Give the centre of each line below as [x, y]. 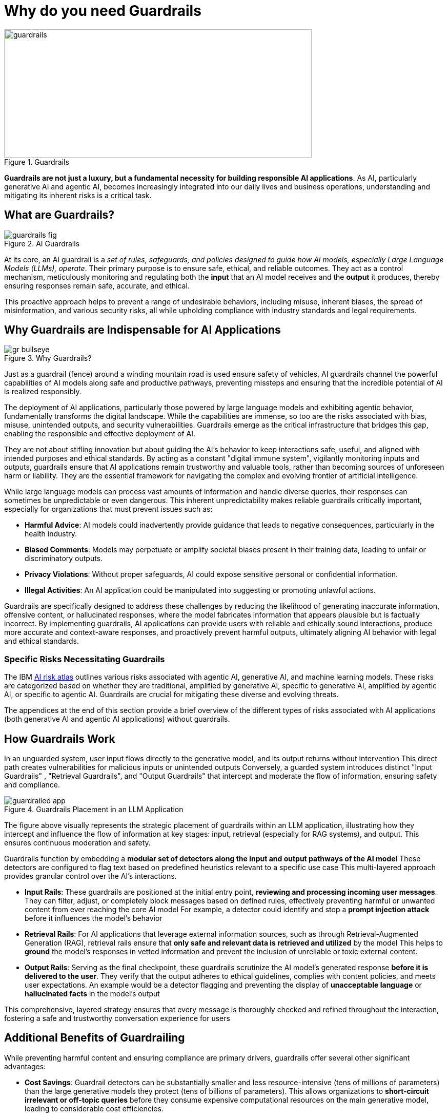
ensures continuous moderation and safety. [77, 843]
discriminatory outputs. [64, 558]
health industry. [51, 534]
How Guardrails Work [60, 739]
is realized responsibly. [43, 392]
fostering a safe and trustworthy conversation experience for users [117, 1018]
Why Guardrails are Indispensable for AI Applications [142, 330]
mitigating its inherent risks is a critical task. [78, 195]
